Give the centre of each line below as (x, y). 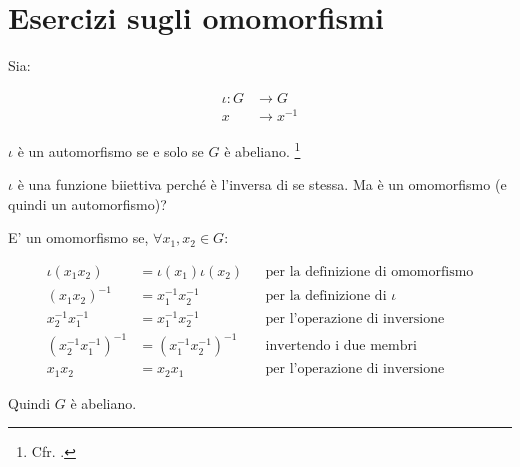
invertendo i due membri (341, 346)
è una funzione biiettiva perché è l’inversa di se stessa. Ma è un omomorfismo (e (262, 184)
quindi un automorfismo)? (87, 203)
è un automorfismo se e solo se (110, 150)
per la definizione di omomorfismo (369, 271)
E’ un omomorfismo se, (78, 237)
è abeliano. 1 (262, 149)
